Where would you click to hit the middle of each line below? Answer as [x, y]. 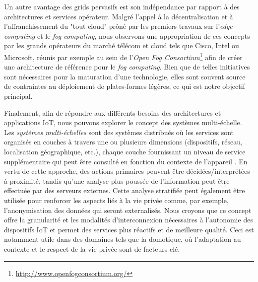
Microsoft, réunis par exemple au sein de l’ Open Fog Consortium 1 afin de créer [123, 56]
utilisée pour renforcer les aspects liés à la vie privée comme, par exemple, [116, 200]
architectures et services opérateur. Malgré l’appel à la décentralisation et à [119, 16]
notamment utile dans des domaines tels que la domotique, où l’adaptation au [123, 239]
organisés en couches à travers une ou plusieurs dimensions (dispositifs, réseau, [123, 142]
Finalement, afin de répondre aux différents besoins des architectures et [113, 112]
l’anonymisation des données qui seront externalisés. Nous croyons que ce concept [128, 210]
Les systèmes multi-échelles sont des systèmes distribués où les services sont [119, 132]
